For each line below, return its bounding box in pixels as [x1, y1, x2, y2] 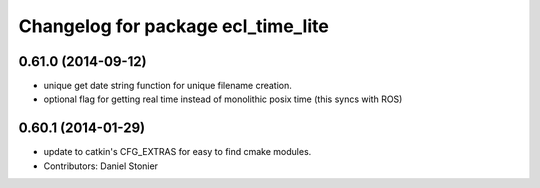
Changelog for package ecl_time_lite [18, 15, 329, 37]
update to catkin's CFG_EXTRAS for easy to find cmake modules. [43, 146, 312, 158]
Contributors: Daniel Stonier [43, 160, 159, 172]
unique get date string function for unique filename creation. [43, 80, 292, 92]
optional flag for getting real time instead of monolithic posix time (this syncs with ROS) [43, 93, 403, 105]
